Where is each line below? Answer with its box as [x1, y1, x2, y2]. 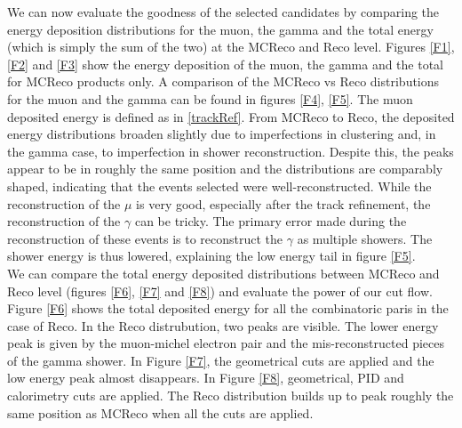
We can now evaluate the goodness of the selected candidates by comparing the [7, 3, 440, 20]
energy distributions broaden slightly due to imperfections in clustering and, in [7, 125, 436, 143]
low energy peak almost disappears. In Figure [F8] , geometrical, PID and [7, 368, 404, 387]
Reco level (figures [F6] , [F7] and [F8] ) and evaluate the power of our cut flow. [7, 281, 433, 300]
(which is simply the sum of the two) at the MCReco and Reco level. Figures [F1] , [7, 37, 455, 56]
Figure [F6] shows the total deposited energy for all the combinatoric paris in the [7, 299, 449, 318]
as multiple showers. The [297, 229, 433, 247]
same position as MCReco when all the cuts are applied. [7, 403, 314, 422]
